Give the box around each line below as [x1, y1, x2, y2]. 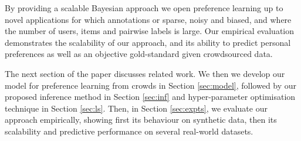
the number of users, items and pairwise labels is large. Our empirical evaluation [5, 25, 295, 37]
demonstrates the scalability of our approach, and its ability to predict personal [5, 36, 291, 48]
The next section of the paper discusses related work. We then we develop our [5, 67, 285, 79]
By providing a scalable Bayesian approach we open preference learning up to [5, 2, 283, 14]
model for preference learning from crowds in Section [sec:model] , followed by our [5, 79, 297, 91]
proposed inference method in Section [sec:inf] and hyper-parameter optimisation [5, 90, 296, 103]
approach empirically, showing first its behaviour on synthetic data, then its [5, 113, 277, 126]
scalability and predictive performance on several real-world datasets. [5, 125, 253, 137]
